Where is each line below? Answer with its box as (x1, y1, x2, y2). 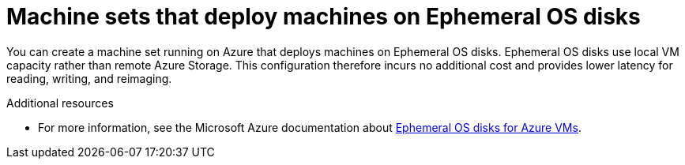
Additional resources (6, 96, 114, 110)
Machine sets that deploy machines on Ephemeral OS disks (6, 3, 641, 30)
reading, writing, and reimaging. (6, 71, 172, 85)
